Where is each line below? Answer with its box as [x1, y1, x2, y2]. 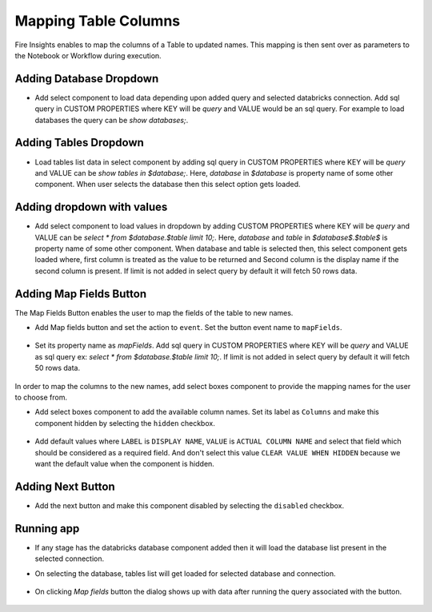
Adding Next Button [14, 479, 115, 493]
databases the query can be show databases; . [34, 115, 189, 125]
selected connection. [34, 554, 104, 563]
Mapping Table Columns [14, 12, 180, 30]
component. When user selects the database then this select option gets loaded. [34, 180, 301, 189]
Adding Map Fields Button [14, 287, 147, 300]
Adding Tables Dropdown [14, 136, 144, 149]
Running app [14, 522, 80, 535]
